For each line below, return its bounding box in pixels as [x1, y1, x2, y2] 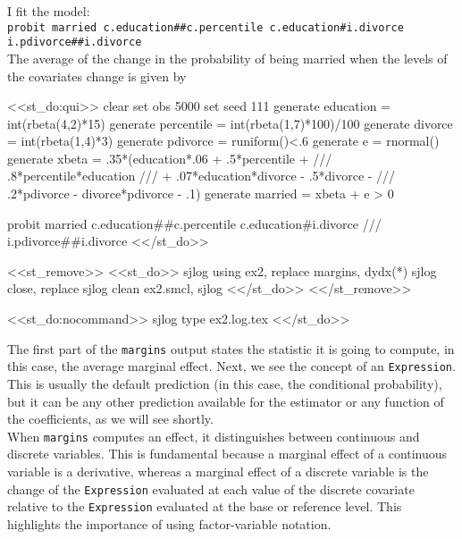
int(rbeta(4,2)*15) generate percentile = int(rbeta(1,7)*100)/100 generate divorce [7, 114, 453, 132]
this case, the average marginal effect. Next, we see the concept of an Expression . [7, 357, 456, 375]
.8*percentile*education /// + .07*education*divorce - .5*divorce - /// [7, 166, 396, 185]
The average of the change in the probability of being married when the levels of [7, 48, 448, 67]
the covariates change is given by [7, 66, 187, 85]
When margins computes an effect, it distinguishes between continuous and [7, 426, 420, 445]
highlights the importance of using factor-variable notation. [7, 514, 332, 533]
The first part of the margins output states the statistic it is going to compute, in [7, 339, 455, 358]
